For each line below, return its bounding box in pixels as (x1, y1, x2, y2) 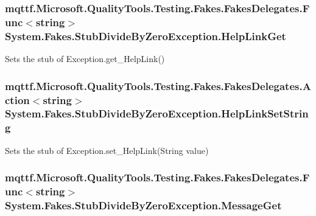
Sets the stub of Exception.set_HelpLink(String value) (5, 144, 209, 156)
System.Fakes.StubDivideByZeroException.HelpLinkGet (5, 28, 286, 43)
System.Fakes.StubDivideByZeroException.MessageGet (5, 198, 282, 212)
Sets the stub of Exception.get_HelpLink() (5, 52, 165, 65)
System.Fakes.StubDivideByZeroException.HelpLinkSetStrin (5, 106, 309, 121)
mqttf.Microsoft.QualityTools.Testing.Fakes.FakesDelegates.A (5, 78, 311, 93)
